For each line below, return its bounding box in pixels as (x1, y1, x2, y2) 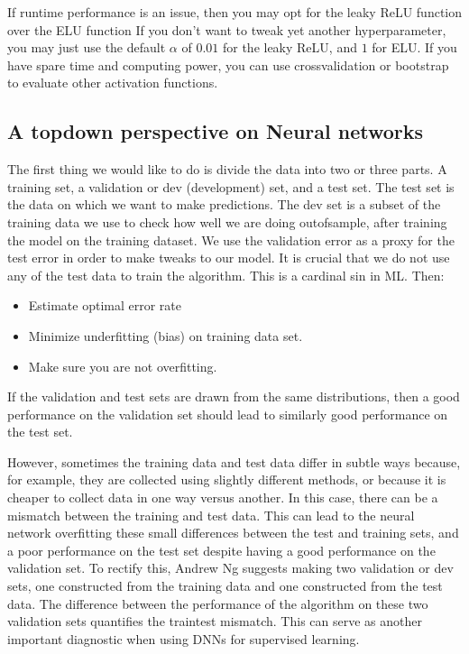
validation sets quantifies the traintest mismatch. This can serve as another (7, 612, 422, 631)
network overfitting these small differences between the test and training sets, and (7, 523, 459, 542)
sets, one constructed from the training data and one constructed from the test (7, 576, 443, 595)
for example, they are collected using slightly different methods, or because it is (7, 470, 446, 489)
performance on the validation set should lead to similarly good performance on (7, 404, 448, 423)
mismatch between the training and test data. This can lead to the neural (7, 505, 415, 524)
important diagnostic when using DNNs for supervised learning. (7, 629, 360, 648)
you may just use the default (7, 38, 166, 57)
